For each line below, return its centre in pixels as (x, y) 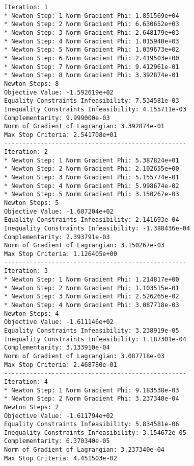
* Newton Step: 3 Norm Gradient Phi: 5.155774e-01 (92, 178)
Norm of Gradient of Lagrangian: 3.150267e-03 (84, 246)
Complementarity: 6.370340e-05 (57, 441)
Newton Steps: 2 (32, 407)
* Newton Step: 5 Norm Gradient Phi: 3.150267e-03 (92, 194)
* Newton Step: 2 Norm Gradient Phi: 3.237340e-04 (92, 399)
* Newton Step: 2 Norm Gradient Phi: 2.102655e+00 (92, 169)
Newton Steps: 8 (32, 84)
